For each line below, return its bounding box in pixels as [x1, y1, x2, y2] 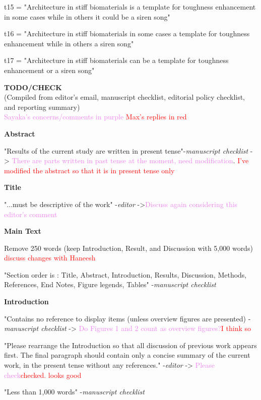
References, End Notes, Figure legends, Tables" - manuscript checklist [4, 279, 216, 290]
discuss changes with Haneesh [4, 252, 96, 263]
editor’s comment [4, 209, 57, 219]
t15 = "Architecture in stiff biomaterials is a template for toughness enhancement [4, 2, 256, 12]
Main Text [4, 226, 41, 236]
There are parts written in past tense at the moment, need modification [12, 155, 233, 166]
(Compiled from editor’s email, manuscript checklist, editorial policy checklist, [4, 92, 245, 102]
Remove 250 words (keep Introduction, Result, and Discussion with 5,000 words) [4, 242, 253, 253]
